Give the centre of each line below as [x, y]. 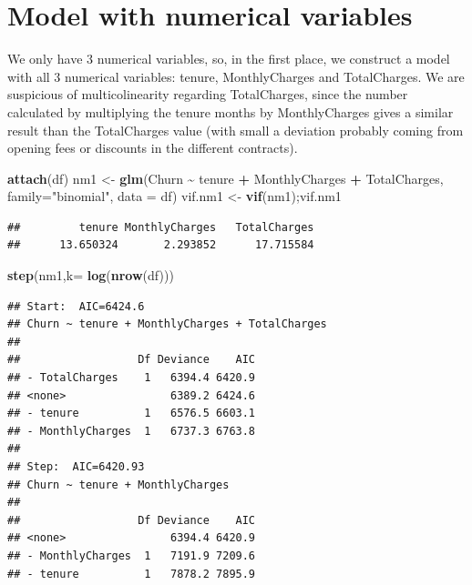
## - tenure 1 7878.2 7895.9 [132, 574]
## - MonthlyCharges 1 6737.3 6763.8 [132, 431]
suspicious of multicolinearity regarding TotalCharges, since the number [208, 94]
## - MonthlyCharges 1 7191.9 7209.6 [132, 555]
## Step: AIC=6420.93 [76, 467]
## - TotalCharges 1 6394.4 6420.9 [132, 378]
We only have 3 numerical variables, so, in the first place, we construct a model [229, 59]
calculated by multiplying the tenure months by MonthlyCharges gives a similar [231, 111]
